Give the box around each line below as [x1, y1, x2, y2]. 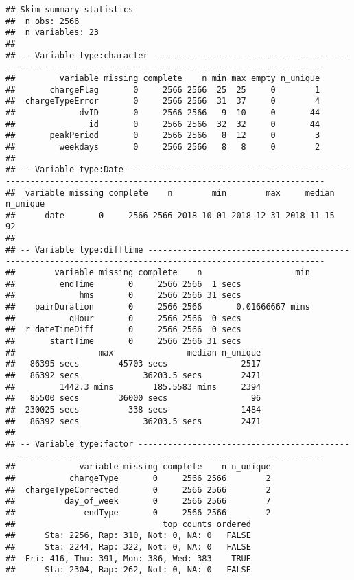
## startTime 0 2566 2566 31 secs [5, 336, 241, 347]
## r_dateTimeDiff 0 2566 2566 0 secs [5, 325, 241, 335]
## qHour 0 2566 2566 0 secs [5, 313, 241, 323]
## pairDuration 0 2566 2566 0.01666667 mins [5, 302, 310, 312]
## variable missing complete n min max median [5, 187, 335, 198]
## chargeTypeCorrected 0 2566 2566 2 [5, 485, 271, 495]
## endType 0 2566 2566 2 [5, 507, 271, 518]
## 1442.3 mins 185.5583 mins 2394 [5, 382, 261, 392]
